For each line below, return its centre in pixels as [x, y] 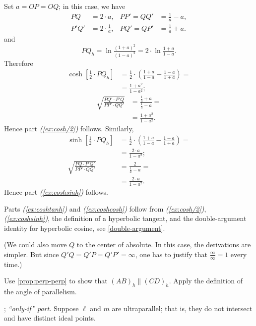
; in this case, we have [92, 6]
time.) [13, 264]
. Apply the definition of [206, 281]
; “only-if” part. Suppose [41, 308]
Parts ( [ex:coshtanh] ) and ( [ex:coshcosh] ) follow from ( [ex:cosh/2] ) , [105, 208]
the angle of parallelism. [40, 292]
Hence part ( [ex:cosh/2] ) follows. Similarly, [69, 129]
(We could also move [35, 244]
